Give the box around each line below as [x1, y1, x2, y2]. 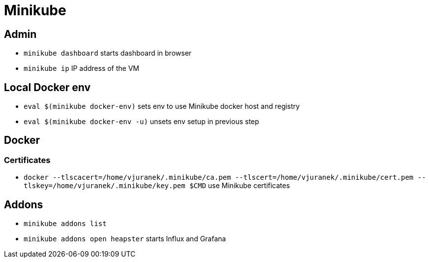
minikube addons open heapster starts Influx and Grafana [24, 234, 226, 243]
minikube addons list [24, 220, 107, 228]
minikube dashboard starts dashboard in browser [24, 49, 192, 58]
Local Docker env [4, 81, 91, 94]
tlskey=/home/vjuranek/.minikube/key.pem [24, 182, 185, 190]
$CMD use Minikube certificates [189, 181, 290, 190]
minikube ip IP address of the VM [24, 64, 139, 73]
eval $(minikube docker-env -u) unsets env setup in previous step [24, 117, 259, 126]
